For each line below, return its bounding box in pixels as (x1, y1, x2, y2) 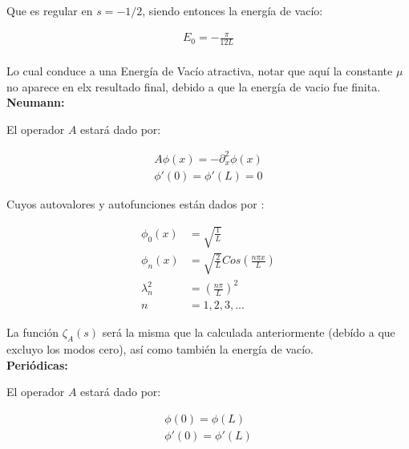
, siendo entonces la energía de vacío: (142, 2, 323, 18)
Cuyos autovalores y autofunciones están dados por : (6, 195, 265, 212)
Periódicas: (6, 356, 68, 373)
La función (6, 324, 59, 341)
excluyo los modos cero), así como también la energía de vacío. (6, 341, 314, 358)
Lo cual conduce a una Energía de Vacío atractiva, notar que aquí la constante (6, 63, 393, 79)
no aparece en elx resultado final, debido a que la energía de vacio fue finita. (6, 78, 381, 95)
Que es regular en (6, 2, 93, 18)
